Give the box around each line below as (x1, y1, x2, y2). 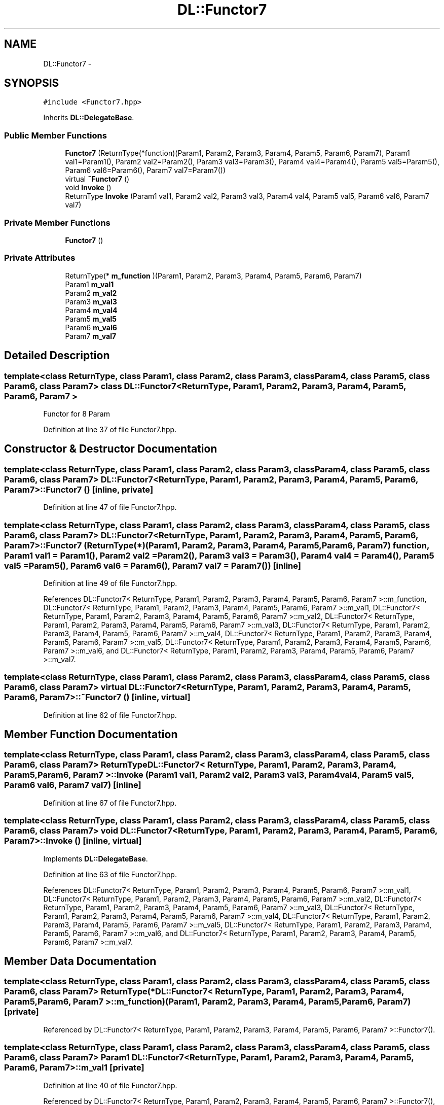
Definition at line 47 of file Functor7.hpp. (43, 503, 177, 512)
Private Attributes (4, 253, 76, 263)
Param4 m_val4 (65, 305, 118, 315)
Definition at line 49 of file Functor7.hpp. (43, 578, 177, 588)
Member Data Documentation (4, 955, 157, 968)
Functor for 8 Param (43, 409, 110, 418)
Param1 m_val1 (65, 280, 114, 289)
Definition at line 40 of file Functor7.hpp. (43, 1081, 177, 1090)
